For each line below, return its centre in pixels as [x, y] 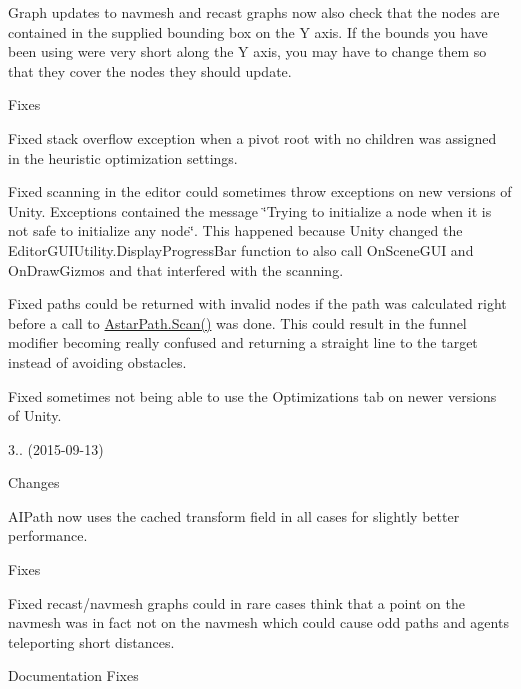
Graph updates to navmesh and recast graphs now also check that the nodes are [254, 12]
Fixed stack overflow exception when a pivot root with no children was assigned [252, 137]
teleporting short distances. [91, 641]
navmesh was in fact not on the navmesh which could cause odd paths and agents [258, 622]
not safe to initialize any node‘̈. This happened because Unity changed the [235, 230]
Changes [34, 482]
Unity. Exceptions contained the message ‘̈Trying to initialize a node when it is [250, 210]
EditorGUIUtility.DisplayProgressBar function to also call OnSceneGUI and [241, 249]
